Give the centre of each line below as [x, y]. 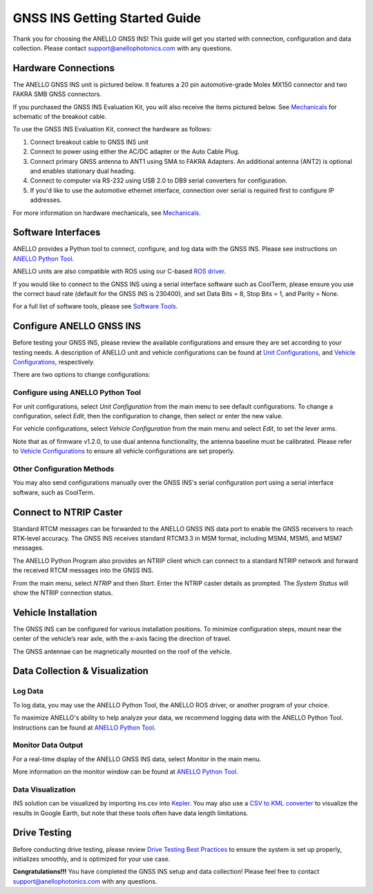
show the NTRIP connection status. [63, 593]
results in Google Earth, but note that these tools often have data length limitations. [131, 813]
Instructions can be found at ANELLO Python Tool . [84, 727]
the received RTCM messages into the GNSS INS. [83, 570]
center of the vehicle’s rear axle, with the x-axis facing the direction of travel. [122, 639]
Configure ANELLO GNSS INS [77, 326]
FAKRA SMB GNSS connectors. [57, 94]
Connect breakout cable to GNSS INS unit [89, 142]
